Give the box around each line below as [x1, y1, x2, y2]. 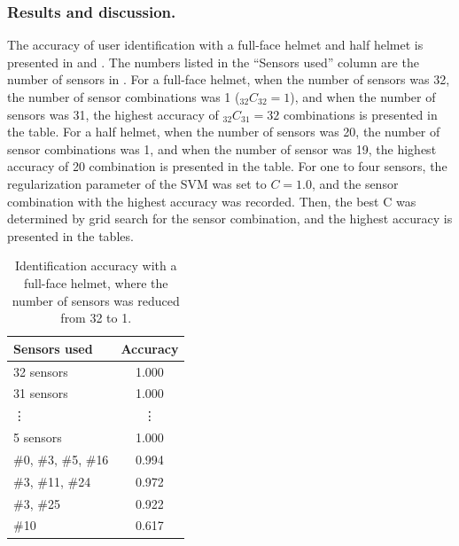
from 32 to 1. [60, 308, 132, 327]
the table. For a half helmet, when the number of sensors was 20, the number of [7, 122, 440, 141]
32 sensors [13, 362, 68, 380]
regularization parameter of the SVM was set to [7, 174, 267, 192]
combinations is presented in [283, 105, 438, 123]
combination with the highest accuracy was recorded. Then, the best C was [7, 191, 416, 210]
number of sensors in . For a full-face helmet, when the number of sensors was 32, [7, 70, 450, 89]
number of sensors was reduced [12, 291, 180, 309]
